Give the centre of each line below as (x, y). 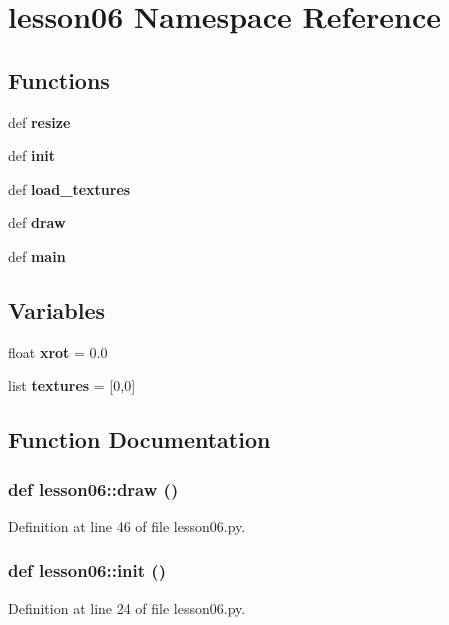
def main (37, 255)
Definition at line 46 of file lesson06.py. (127, 525)
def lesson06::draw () (93, 488)
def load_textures (69, 188)
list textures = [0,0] (72, 385)
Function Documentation (139, 439)
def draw (37, 222)
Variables (57, 309)
